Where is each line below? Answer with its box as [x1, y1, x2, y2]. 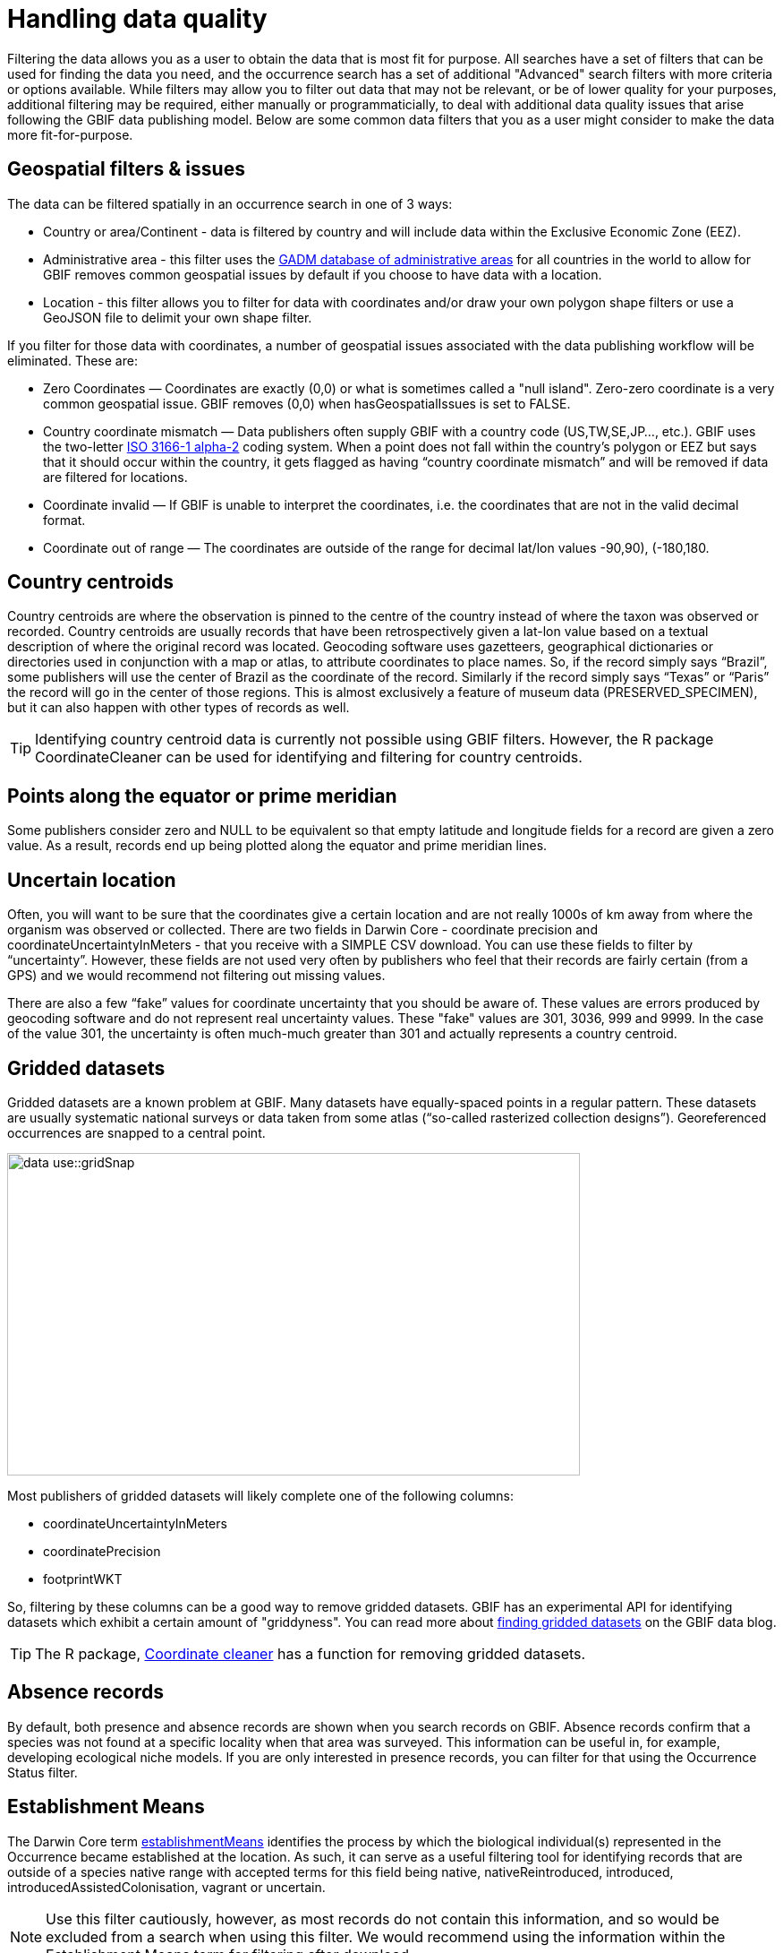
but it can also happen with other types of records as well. [7, 700, 350, 716]
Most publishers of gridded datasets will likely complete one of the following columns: [7, 1487, 515, 1503]
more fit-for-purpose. [7, 126, 133, 142]
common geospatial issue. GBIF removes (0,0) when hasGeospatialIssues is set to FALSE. [43, 395, 571, 411]
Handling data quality [7, 4, 268, 34]
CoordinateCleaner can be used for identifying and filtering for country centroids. [35, 748, 583, 767]
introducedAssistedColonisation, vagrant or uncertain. [7, 1879, 326, 1895]
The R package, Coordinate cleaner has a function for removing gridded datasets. [35, 1644, 586, 1663]
